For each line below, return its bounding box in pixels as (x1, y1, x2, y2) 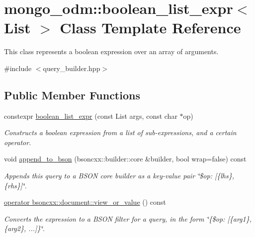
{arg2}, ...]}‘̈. (4, 223, 45, 234)
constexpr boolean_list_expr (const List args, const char (4, 110, 177, 121)
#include (4, 63, 32, 73)
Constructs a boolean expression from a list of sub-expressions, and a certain (4, 127, 237, 138)
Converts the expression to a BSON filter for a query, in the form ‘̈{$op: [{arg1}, (4, 213, 252, 224)
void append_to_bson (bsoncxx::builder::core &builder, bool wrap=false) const (4, 154, 247, 164)
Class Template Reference (60, 17, 241, 38)
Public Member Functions (4, 87, 140, 102)
